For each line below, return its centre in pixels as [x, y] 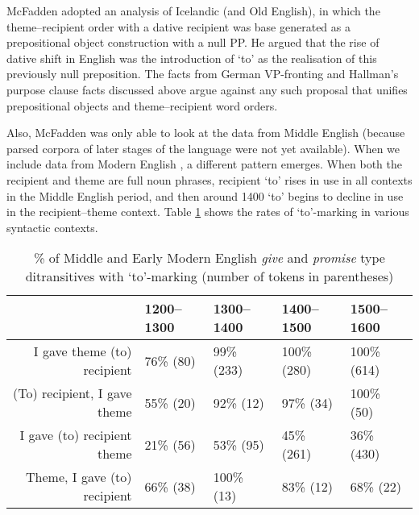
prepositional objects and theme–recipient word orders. [142, 105]
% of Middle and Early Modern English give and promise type [209, 258]
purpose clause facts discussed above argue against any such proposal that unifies [207, 89]
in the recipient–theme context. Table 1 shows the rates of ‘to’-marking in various [208, 212]
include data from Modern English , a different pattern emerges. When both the [204, 164]
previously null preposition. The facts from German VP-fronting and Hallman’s [203, 74]
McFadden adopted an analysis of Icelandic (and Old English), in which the [193, 10]
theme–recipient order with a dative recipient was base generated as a [178, 26]
